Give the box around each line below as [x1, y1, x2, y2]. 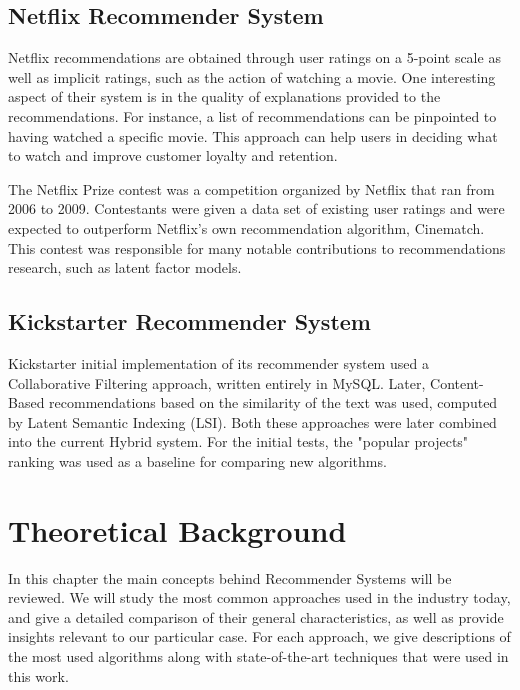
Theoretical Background [8, 509, 347, 550]
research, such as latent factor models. [8, 257, 242, 278]
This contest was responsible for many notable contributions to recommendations [8, 237, 506, 258]
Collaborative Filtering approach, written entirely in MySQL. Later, [8, 372, 426, 393]
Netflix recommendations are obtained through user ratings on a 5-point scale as [8, 47, 501, 68]
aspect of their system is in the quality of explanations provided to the [8, 86, 441, 107]
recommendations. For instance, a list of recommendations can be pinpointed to [8, 105, 497, 126]
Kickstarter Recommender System [8, 306, 371, 337]
